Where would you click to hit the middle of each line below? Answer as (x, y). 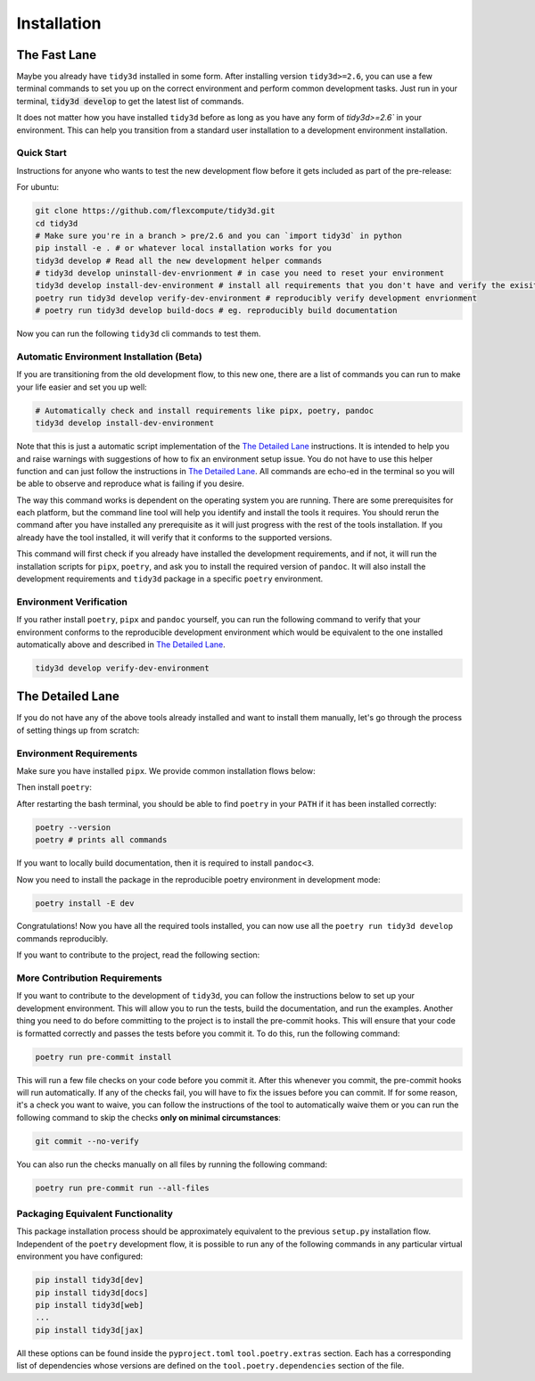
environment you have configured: (80, 1256)
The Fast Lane (57, 55)
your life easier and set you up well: (82, 387)
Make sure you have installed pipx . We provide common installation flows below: (166, 770)
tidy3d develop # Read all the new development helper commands (179, 260)
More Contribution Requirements (89, 978)
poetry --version (73, 827)
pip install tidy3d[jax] (90, 1330)
